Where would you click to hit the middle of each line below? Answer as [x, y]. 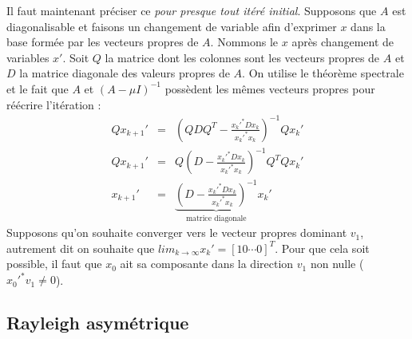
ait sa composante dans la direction [207, 264]
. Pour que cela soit [322, 248]
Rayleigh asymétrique [98, 323]
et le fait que [38, 88]
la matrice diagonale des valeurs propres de [125, 73]
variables [28, 57]
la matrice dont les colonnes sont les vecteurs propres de [242, 57]
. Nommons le [244, 42]
